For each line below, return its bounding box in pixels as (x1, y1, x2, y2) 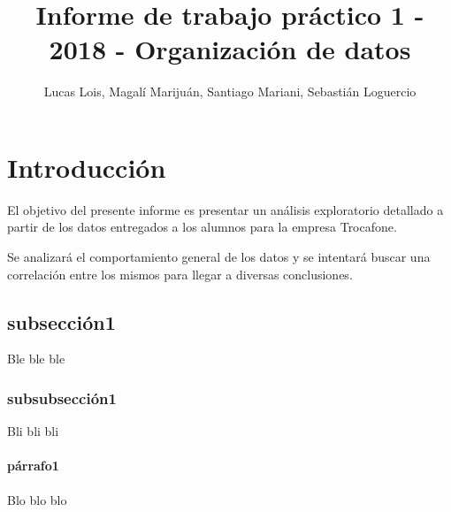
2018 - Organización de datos (49, 31, 411, 67)
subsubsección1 (7, 386, 117, 409)
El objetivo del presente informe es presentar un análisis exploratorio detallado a (7, 200, 444, 218)
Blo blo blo (7, 490, 67, 508)
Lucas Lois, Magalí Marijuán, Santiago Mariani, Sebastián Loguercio (43, 82, 417, 101)
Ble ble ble (7, 349, 65, 368)
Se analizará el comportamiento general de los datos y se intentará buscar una (7, 248, 431, 266)
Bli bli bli (7, 422, 59, 440)
